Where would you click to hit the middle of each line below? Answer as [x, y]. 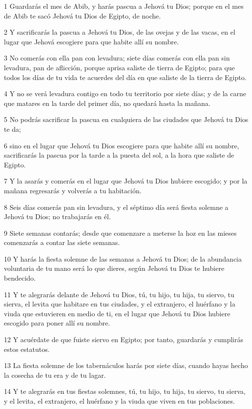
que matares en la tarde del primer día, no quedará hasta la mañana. [107, 103]
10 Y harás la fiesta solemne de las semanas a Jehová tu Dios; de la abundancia [123, 258]
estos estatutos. [27, 349]
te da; [12, 129]
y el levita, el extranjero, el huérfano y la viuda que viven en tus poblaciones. [119, 401]
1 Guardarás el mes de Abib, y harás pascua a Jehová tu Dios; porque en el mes [124, 6]
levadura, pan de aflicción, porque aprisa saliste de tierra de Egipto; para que [119, 67]
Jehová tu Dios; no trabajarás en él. [57, 216]
